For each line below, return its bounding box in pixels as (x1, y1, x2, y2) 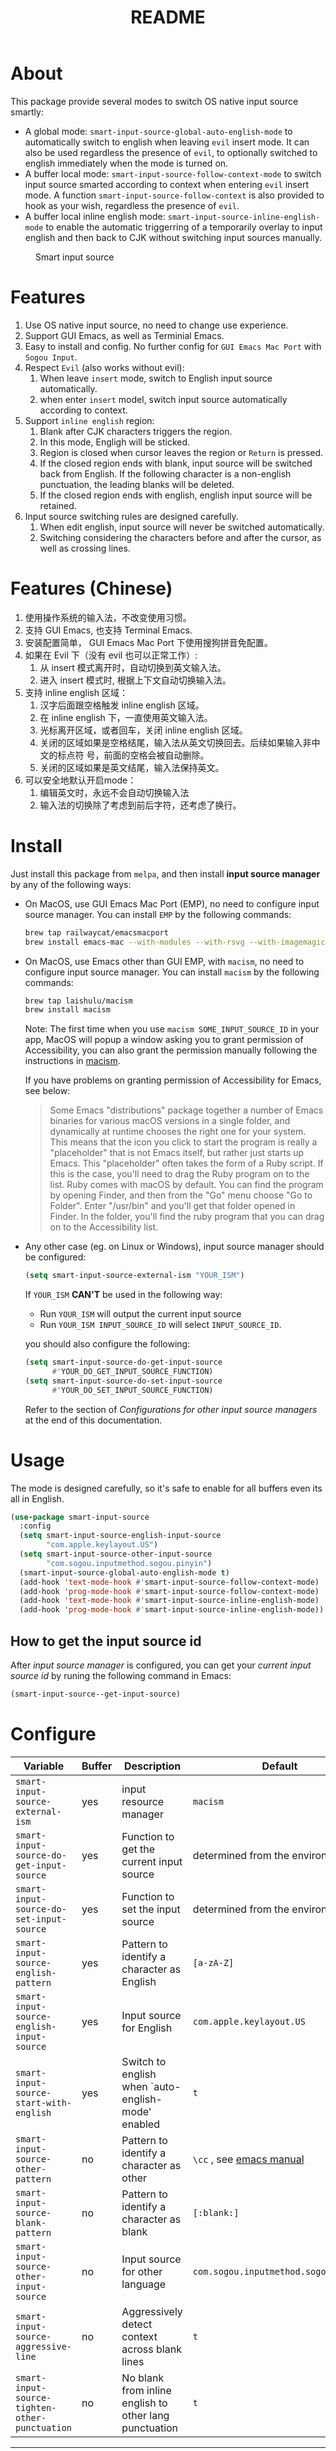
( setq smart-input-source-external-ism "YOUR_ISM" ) (24, 1271, 245, 1281)
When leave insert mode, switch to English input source (39, 372, 273, 384)
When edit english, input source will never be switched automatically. (39, 521, 325, 533)
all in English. (10, 1492, 65, 1505)
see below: (24, 1085, 71, 1097)
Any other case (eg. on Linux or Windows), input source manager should (24, 1241, 325, 1253)
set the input (121, 1902, 181, 1916)
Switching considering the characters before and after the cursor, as (39, 531, 322, 543)
